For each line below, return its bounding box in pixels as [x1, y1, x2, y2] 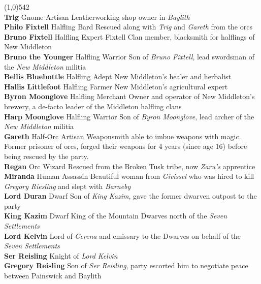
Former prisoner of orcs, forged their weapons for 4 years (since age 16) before [4, 141, 247, 151]
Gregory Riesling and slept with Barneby [4, 180, 131, 191]
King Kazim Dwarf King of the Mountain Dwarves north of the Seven [4, 210, 227, 221]
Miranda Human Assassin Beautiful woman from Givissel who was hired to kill [4, 171, 254, 181]
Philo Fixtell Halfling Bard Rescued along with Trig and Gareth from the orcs [4, 21, 252, 32]
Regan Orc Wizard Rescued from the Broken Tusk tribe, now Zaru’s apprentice [4, 161, 255, 171]
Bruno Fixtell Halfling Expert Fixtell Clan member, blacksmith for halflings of [4, 31, 255, 42]
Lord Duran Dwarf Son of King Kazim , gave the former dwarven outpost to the [4, 191, 257, 201]
